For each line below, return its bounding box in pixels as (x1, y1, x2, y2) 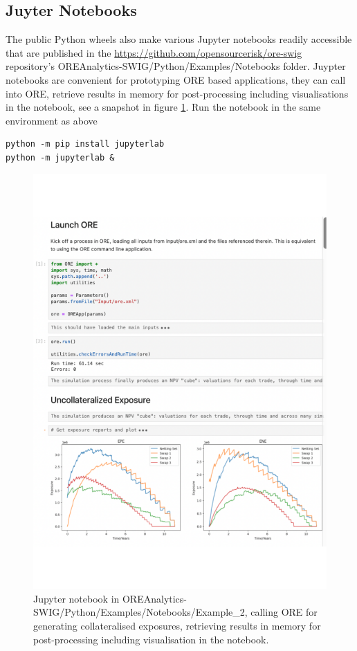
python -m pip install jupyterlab (6, 139, 165, 149)
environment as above (6, 113, 98, 127)
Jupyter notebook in (33, 591, 120, 605)
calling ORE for (250, 605, 318, 619)
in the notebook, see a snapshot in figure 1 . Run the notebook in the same (6, 100, 321, 114)
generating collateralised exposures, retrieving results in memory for (33, 618, 321, 633)
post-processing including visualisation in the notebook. (33, 632, 269, 646)
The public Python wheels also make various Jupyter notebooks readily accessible (6, 32, 352, 46)
